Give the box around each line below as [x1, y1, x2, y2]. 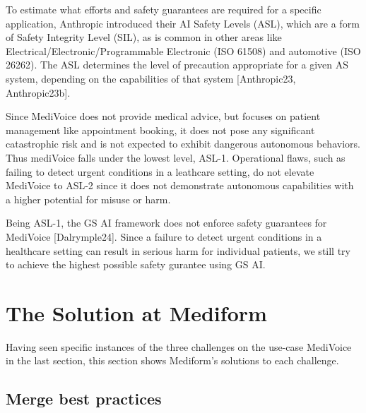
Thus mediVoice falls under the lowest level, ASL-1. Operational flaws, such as [6, 150, 346, 164]
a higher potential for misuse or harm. [6, 191, 171, 206]
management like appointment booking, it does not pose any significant [6, 122, 315, 137]
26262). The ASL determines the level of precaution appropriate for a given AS [6, 57, 349, 72]
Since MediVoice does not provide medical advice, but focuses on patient [6, 109, 321, 124]
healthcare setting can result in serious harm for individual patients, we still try [6, 243, 350, 258]
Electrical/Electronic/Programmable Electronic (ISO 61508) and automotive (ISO [6, 43, 361, 58]
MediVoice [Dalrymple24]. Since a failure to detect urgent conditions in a [6, 229, 322, 244]
